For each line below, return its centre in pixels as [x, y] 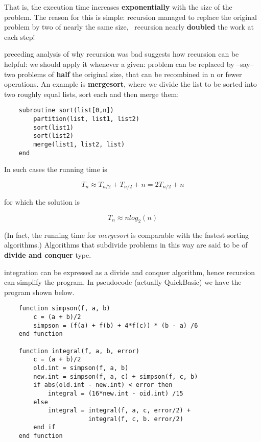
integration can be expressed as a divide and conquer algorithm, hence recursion [129, 272]
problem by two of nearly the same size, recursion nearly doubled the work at [129, 27]
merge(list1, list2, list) [79, 144]
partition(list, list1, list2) [86, 119]
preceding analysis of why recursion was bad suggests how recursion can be [122, 54]
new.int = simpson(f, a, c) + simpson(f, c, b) [116, 376]
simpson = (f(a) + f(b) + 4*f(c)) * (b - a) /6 [116, 325]
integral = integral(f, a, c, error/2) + [119, 411]
